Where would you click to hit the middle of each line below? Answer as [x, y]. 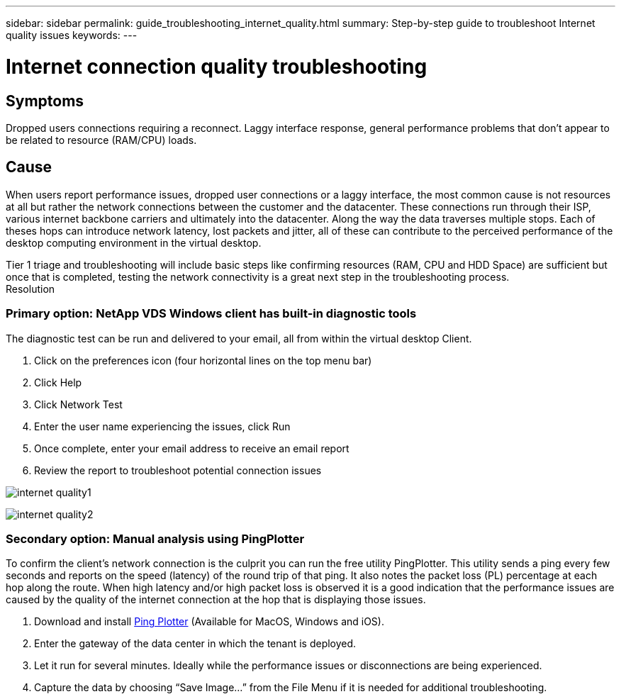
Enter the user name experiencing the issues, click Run [162, 426]
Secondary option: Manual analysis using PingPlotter [155, 538]
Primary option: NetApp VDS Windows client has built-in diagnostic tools [211, 314]
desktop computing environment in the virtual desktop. [134, 242]
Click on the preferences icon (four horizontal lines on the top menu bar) [203, 360]
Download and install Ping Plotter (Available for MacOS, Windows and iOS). [209, 622]
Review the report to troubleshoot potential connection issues [178, 470]
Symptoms [45, 101]
